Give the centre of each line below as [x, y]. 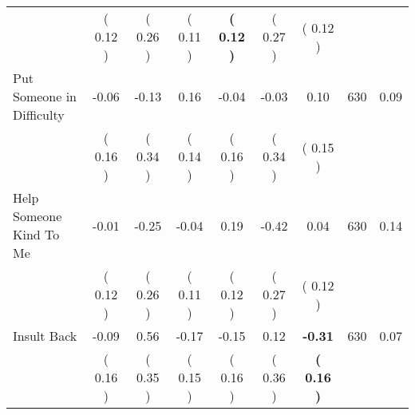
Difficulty [39, 115]
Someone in [45, 96]
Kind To [36, 234]
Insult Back [45, 336]
